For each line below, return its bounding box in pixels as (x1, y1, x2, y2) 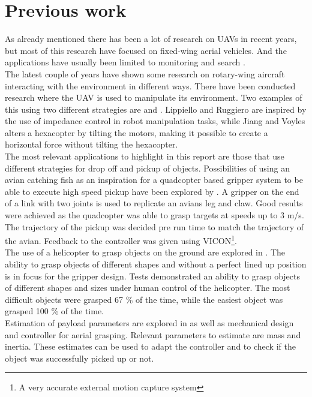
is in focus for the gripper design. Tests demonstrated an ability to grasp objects (5, 269, 300, 282)
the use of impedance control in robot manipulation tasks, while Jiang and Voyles (5, 115, 305, 127)
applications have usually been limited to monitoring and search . (5, 56, 245, 68)
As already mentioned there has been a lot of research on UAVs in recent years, (5, 32, 297, 45)
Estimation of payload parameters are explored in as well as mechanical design (5, 317, 294, 329)
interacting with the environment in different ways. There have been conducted (5, 79, 296, 92)
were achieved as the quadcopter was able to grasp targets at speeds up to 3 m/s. (5, 209, 304, 221)
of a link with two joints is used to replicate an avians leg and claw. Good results (5, 197, 303, 209)
